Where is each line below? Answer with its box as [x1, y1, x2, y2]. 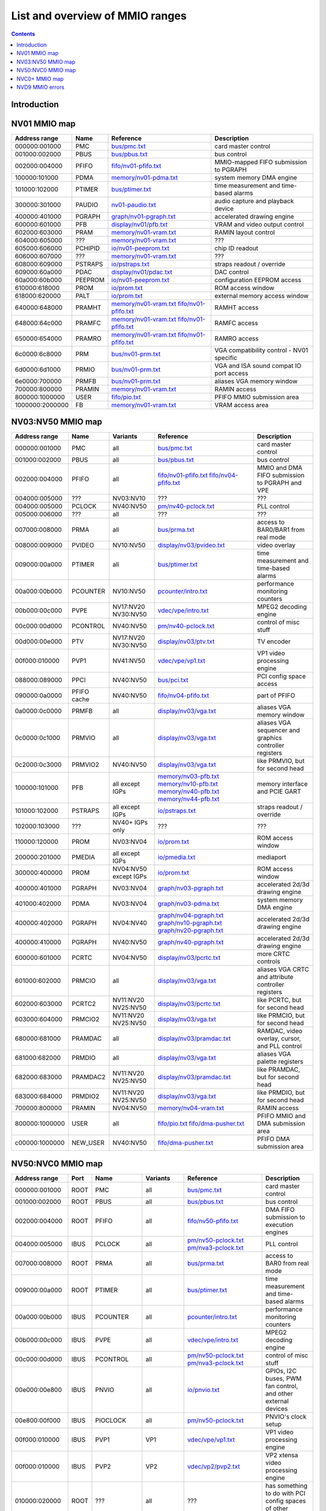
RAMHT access [214, 303, 259, 311]
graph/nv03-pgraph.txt [158, 884, 223, 893]
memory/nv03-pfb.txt [158, 772, 220, 781]
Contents [11, 30, 36, 37]
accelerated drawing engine [214, 212, 295, 221]
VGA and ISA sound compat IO [214, 361, 302, 370]
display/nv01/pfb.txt [111, 220, 168, 228]
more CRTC [257, 950, 290, 958]
